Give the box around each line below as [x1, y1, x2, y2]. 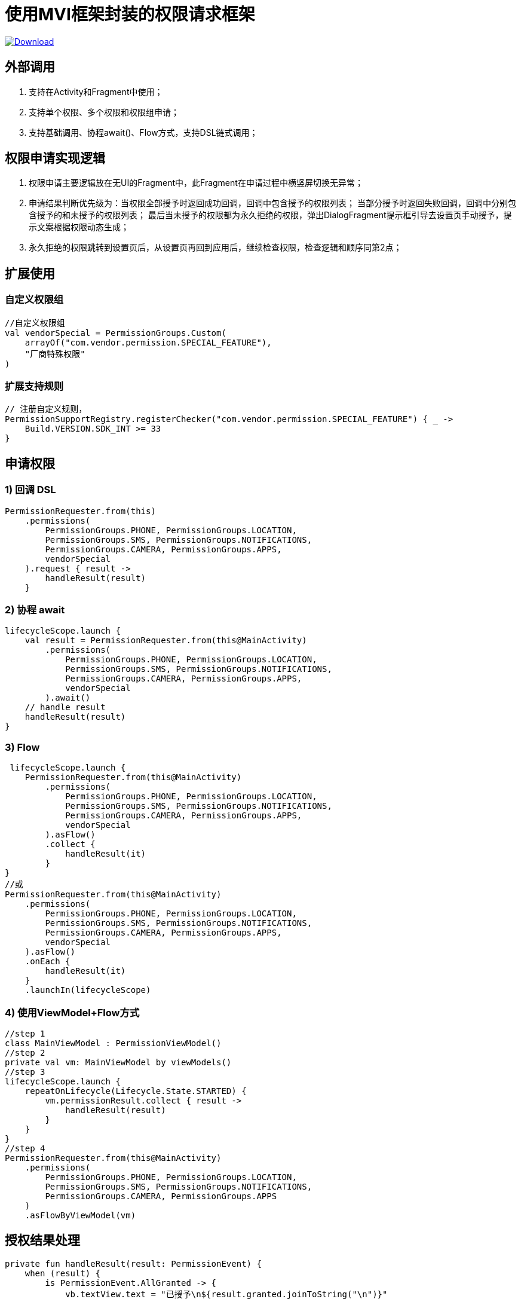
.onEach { [24, 956, 71, 967]
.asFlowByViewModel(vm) [24, 1210, 136, 1220]
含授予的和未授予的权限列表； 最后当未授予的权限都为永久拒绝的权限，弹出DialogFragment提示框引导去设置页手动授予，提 [29, 210, 512, 221]
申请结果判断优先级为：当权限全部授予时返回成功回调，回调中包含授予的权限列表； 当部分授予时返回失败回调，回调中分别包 [29, 198, 516, 209]
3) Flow [5, 741, 40, 753]
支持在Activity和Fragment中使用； [29, 86, 163, 97]
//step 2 [5, 1047, 45, 1058]
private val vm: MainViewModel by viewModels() [5, 1057, 232, 1067]
